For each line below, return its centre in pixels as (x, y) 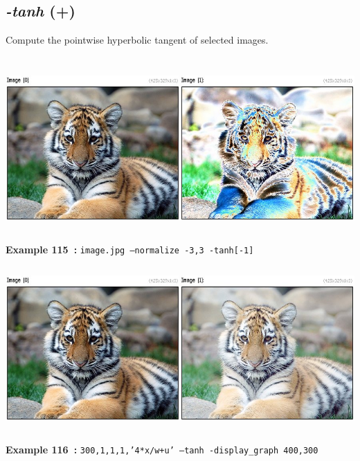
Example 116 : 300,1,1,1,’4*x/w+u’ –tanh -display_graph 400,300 (162, 449)
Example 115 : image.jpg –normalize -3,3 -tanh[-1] (130, 249)
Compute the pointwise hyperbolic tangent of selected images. (137, 40)
